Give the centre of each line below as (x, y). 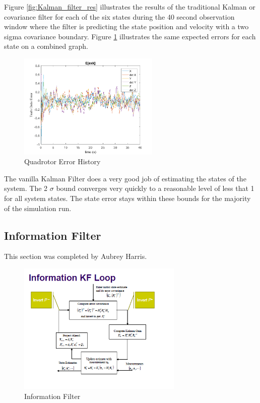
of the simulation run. (38, 208)
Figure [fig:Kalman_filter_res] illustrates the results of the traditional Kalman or (130, 7)
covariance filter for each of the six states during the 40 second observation (119, 16)
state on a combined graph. (46, 46)
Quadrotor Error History (62, 161)
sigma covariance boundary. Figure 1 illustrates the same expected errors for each (130, 36)
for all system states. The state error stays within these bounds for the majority (127, 198)
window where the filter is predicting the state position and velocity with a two (126, 26)
